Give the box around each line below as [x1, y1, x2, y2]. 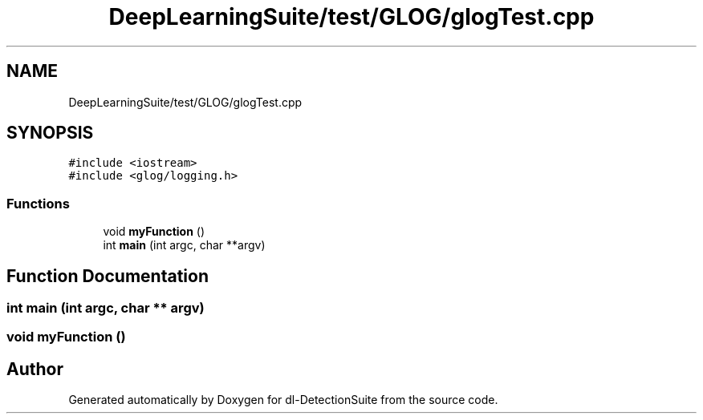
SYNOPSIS [6, 123, 94, 143]
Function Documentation [6, 265, 209, 286]
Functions [6, 195, 70, 212]
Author [6, 358, 63, 379]
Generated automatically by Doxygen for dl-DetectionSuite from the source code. [68, 393, 498, 407]
